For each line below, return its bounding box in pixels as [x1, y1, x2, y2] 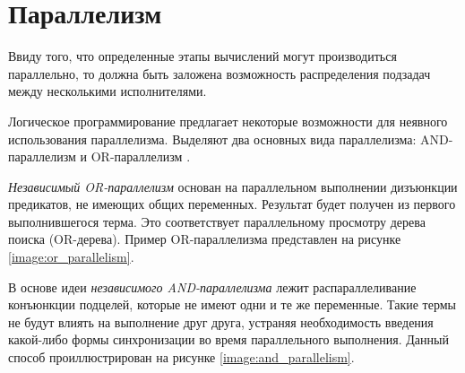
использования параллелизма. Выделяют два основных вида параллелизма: [8, 129, 417, 148]
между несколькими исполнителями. [8, 82, 207, 100]
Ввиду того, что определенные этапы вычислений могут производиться [8, 47, 397, 65]
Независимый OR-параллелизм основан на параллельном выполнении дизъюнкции [8, 177, 458, 195]
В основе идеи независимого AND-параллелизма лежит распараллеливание [8, 277, 417, 296]
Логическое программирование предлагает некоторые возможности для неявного [8, 111, 448, 130]
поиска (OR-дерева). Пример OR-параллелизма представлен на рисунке [8, 230, 401, 248]
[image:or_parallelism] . [8, 247, 134, 266]
